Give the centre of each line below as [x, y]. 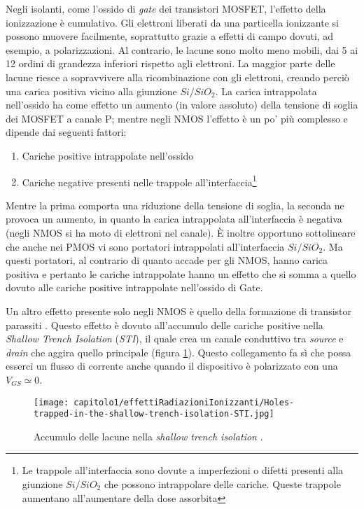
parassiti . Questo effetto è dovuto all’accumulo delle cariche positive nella [164, 325]
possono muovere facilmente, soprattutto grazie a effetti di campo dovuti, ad [170, 36]
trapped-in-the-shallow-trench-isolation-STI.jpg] [154, 414]
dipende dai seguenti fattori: [66, 132]
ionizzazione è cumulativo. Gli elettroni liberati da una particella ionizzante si [172, 22]
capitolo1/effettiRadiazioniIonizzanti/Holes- [184, 402]
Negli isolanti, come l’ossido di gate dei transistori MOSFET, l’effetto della [166, 8]
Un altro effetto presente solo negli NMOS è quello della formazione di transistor [178, 311]
